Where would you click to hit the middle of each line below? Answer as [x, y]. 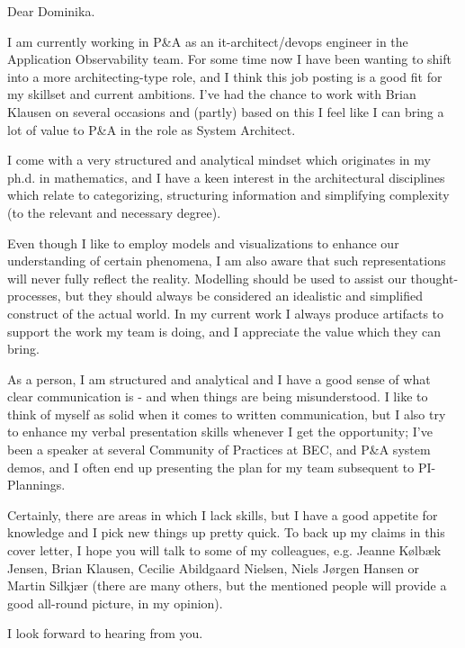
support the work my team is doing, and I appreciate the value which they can [224, 331]
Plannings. [36, 485]
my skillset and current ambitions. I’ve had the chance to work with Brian [212, 94]
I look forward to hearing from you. [105, 633]
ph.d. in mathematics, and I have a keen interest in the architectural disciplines [226, 177]
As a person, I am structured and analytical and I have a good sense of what [219, 378]
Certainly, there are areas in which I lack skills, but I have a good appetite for [223, 514]
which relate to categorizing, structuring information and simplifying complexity [228, 195]
